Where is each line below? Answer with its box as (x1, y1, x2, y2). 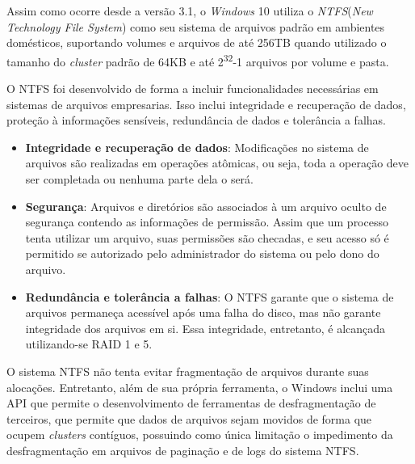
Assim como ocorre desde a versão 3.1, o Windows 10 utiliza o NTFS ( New (6, 2, 373, 19)
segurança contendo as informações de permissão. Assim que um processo (25, 213, 388, 230)
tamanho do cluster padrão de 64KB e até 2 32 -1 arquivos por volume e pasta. (6, 50, 389, 70)
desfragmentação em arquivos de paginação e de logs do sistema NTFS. (6, 441, 359, 458)
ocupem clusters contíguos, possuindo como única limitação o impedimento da (6, 426, 393, 443)
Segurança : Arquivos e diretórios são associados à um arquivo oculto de (25, 197, 387, 214)
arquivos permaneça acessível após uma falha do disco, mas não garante (25, 304, 381, 321)
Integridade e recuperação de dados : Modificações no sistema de (25, 138, 369, 155)
